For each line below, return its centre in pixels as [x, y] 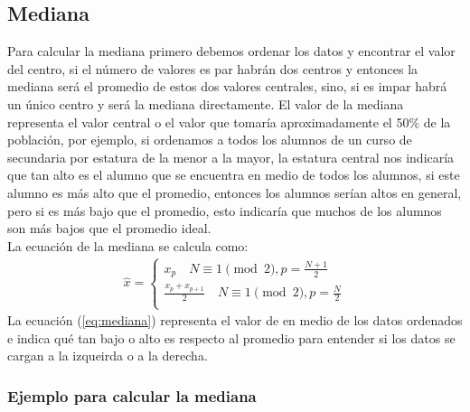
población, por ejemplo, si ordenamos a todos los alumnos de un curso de [210, 140]
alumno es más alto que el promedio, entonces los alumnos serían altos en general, [235, 192]
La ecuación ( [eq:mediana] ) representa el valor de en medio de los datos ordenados [235, 320]
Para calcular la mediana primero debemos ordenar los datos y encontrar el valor [231, 51]
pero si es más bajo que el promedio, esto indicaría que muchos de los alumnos [225, 210]
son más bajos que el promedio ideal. [109, 228]
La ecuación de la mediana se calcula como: [128, 245]
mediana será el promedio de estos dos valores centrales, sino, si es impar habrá [227, 86]
